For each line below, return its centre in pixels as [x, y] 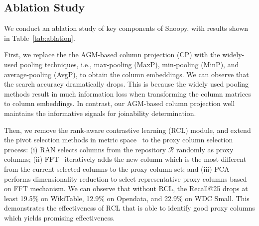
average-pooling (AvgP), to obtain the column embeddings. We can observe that [127, 74]
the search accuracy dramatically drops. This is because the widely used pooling [126, 84]
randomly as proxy [205, 149]
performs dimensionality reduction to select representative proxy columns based [126, 178]
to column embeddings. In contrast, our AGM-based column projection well [120, 103]
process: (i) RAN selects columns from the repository [85, 149]
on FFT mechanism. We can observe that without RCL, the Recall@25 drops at [126, 188]
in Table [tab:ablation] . [40, 38]
